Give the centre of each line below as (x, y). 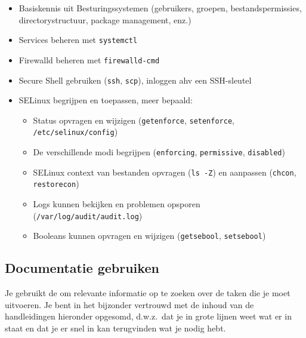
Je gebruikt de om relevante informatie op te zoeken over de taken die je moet (148, 293)
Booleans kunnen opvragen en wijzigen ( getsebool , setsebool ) (149, 236)
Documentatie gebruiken (82, 268)
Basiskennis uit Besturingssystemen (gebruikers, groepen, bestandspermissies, (160, 8)
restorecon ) (56, 184)
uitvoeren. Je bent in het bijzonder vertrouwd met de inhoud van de (129, 304)
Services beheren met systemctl (78, 40)
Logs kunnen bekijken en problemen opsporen (117, 204)
